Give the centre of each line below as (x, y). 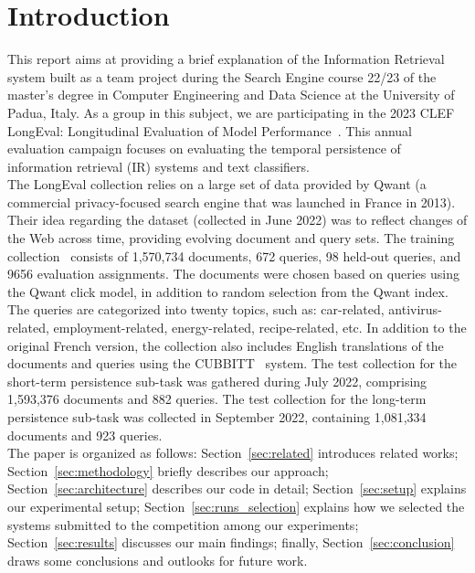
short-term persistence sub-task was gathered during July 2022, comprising (217, 381)
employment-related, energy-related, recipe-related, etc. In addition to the (260, 328)
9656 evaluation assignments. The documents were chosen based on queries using (233, 274)
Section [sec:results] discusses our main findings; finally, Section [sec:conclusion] (231, 542)
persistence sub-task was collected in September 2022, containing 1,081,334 (217, 417)
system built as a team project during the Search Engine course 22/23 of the (222, 76)
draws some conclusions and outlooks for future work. (158, 560)
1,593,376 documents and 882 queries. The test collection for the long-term (217, 399)
